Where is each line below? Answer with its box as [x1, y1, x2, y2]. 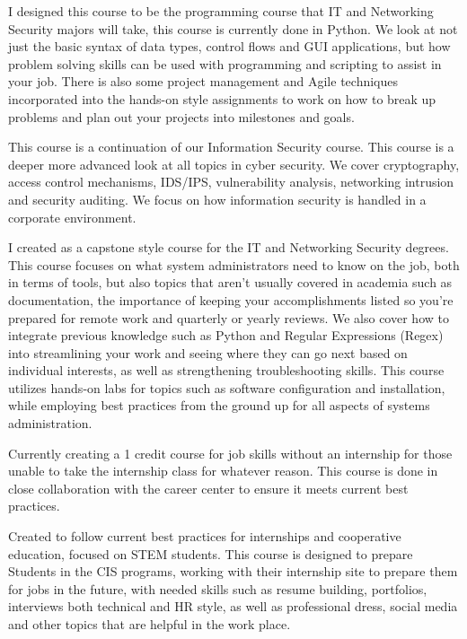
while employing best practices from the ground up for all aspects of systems [8, 396, 430, 415]
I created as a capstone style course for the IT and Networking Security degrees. [8, 238, 449, 257]
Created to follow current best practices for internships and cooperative [8, 527, 401, 546]
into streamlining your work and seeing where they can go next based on [8, 343, 408, 362]
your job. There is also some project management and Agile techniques [8, 72, 398, 91]
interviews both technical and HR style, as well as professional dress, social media [8, 597, 458, 616]
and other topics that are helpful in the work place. [8, 615, 291, 633]
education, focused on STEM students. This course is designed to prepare [8, 544, 413, 563]
